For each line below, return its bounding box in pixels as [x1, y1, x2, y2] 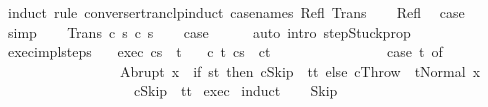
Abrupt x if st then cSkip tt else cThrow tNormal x [119, 60, 481, 81]
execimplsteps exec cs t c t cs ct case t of [7, 41, 443, 62]
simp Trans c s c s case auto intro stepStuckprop [7, 21, 411, 42]
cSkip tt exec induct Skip [133, 80, 338, 101]
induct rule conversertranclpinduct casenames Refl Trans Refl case [7, 2, 465, 22]
